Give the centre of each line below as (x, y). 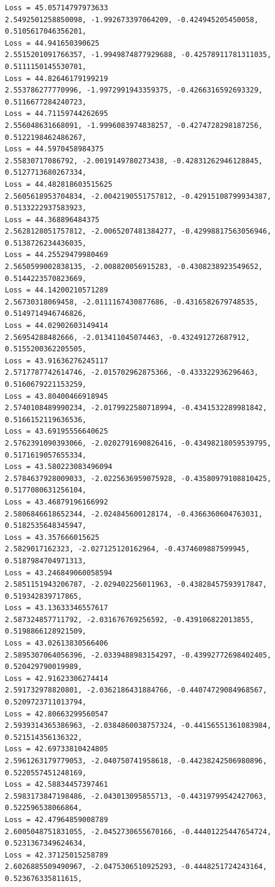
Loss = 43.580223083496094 (59, 467)
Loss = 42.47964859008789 (56, 819)
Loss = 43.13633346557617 (56, 608)
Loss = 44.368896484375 (52, 219)
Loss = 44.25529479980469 (56, 255)
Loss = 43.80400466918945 (56, 396)
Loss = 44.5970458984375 (54, 149)
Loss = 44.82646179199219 (56, 78)
